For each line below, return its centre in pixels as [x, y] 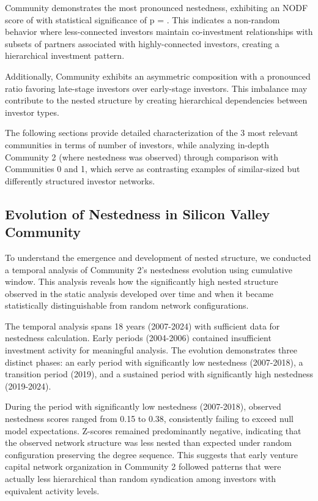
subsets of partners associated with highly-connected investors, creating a [142, 43]
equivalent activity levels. [52, 490]
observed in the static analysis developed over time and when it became [139, 293]
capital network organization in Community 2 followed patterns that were [143, 466]
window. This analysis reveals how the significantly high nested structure [142, 281]
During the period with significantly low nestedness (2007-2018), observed [143, 406]
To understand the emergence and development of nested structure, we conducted [158, 257]
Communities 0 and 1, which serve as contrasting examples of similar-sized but [153, 169]
